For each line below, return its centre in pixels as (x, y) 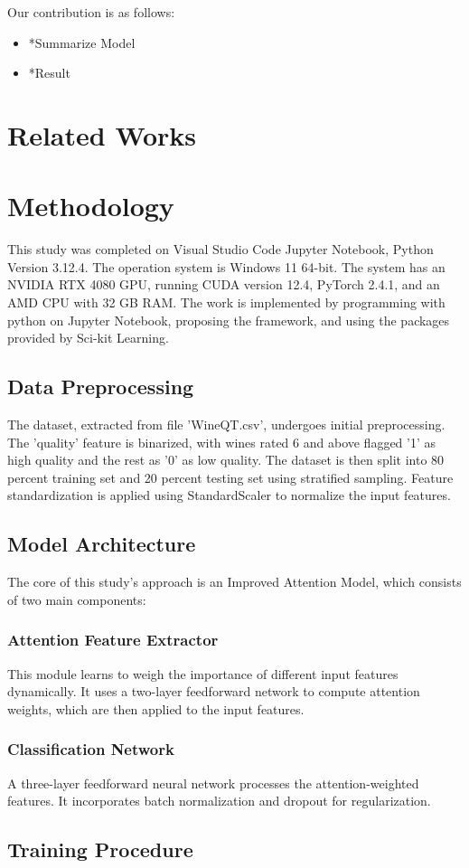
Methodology (91, 206)
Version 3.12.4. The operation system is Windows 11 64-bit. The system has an (226, 266)
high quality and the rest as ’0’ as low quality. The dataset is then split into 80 (226, 460)
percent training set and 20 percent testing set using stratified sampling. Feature (230, 477)
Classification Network (91, 749)
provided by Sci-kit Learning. (88, 338)
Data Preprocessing (101, 387)
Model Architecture (102, 544)
